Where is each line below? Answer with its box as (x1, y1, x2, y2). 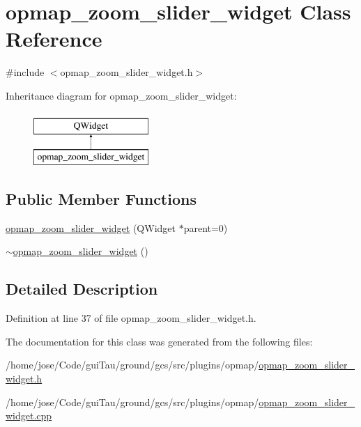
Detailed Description (6, 278, 158, 300)
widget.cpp (6, 408, 52, 423)
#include (6, 65, 45, 79)
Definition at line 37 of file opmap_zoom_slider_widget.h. (6, 311, 256, 325)
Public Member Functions (6, 188, 197, 210)
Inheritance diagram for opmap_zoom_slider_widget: (6, 88, 237, 102)
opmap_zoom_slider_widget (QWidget (6, 220, 176, 235)
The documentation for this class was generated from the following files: (6, 334, 313, 348)
